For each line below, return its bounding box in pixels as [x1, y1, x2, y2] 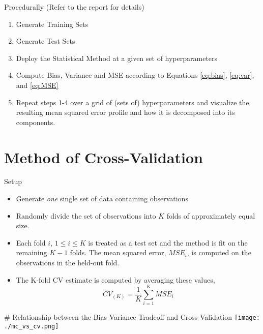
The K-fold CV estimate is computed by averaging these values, [16, 274, 215, 285]
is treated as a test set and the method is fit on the [88, 237, 248, 248]
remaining [16, 247, 47, 258]
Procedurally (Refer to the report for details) [4, 2, 144, 12]
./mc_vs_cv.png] [4, 323, 59, 330]
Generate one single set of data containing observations [16, 193, 188, 204]
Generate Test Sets [16, 36, 75, 46]
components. [16, 116, 55, 127]
